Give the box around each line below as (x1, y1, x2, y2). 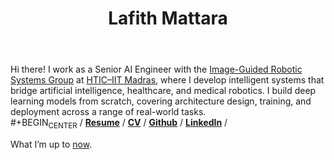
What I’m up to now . (10, 138, 93, 150)
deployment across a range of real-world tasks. (10, 106, 207, 118)
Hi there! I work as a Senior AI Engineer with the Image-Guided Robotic (10, 63, 303, 76)
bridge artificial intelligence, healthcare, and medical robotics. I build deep (10, 85, 317, 97)
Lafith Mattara (108, 7, 228, 30)
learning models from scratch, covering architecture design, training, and (10, 95, 312, 107)
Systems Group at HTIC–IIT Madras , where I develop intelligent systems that (10, 74, 325, 86)
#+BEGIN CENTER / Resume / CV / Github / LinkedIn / (10, 117, 228, 131)
